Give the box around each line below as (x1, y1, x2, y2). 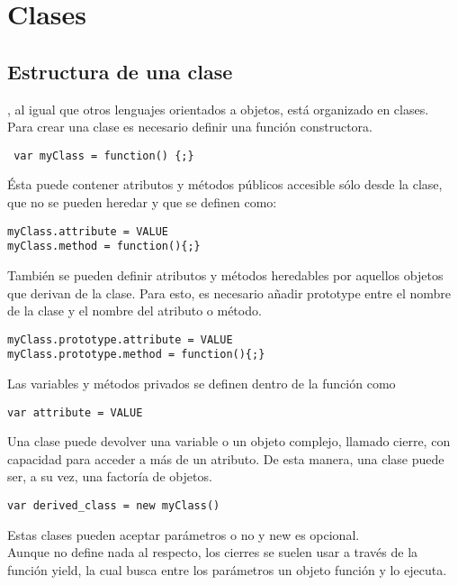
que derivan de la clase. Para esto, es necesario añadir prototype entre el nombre (7, 283, 452, 302)
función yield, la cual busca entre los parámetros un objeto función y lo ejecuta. (7, 560, 447, 579)
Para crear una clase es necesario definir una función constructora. (7, 117, 373, 136)
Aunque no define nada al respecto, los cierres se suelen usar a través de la (7, 543, 418, 562)
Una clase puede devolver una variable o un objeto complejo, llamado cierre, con (7, 432, 451, 451)
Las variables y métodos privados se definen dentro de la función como (7, 374, 396, 393)
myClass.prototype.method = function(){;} (7, 348, 265, 361)
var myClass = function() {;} (13, 149, 194, 162)
